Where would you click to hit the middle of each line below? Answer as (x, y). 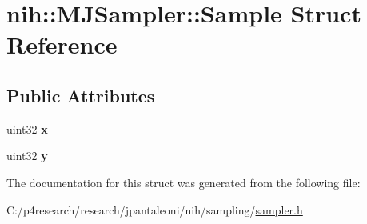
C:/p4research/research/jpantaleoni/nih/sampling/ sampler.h (155, 209)
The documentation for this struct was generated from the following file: (183, 182)
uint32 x (27, 128)
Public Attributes (81, 95)
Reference (62, 44)
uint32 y (27, 156)
